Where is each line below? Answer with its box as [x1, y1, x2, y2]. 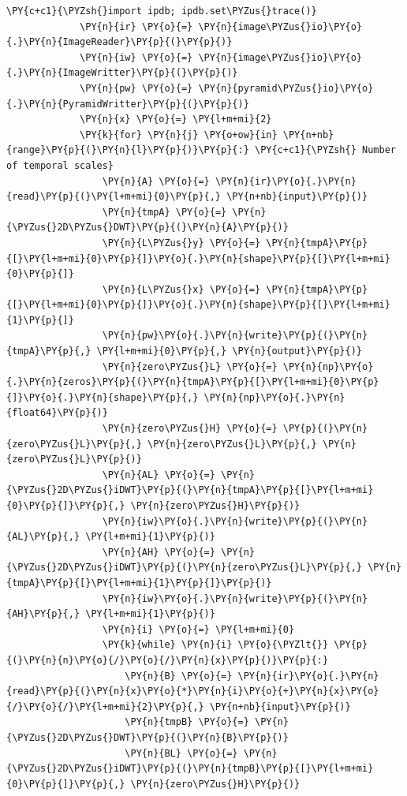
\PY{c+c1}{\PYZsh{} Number [254, 144, 396, 156]
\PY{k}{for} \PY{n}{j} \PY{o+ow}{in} [80, 129, 278, 140]
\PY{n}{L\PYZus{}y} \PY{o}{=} [102, 237, 261, 249]
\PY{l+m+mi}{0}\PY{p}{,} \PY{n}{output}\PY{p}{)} [96, 346, 363, 357]
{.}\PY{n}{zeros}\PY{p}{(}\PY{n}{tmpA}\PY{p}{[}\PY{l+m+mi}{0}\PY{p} [6, 376, 379, 388]
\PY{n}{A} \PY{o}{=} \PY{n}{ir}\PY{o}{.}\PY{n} [102, 175, 357, 187]
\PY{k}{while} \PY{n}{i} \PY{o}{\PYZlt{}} [102, 639, 329, 651]
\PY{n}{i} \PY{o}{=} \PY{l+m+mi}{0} [102, 623, 295, 635]
